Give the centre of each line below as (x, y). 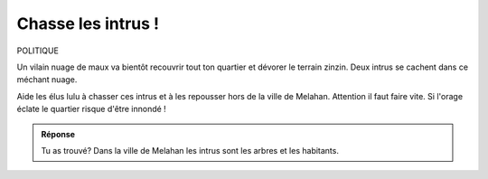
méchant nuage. (47, 80)
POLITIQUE (38, 51)
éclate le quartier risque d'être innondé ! (91, 109)
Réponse (58, 134)
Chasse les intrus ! (88, 24)
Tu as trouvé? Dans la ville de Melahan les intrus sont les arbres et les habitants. (190, 150)
